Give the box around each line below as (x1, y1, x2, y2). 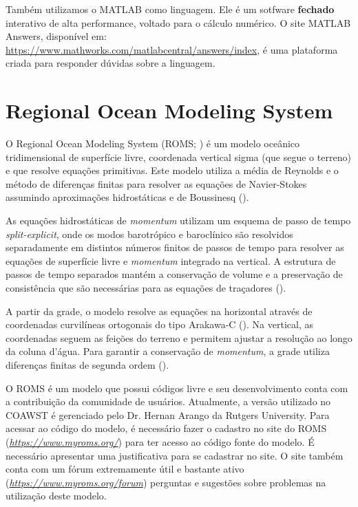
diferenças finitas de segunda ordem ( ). (6, 358, 169, 371)
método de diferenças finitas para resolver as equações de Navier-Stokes (6, 176, 307, 191)
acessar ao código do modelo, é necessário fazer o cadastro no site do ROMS (6, 421, 327, 435)
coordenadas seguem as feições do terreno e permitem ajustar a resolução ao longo (6, 330, 352, 345)
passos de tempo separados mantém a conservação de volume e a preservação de (6, 267, 343, 281)
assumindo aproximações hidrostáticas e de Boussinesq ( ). (6, 190, 249, 204)
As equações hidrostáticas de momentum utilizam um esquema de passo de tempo (6, 213, 351, 228)
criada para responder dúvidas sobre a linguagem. (6, 56, 215, 70)
